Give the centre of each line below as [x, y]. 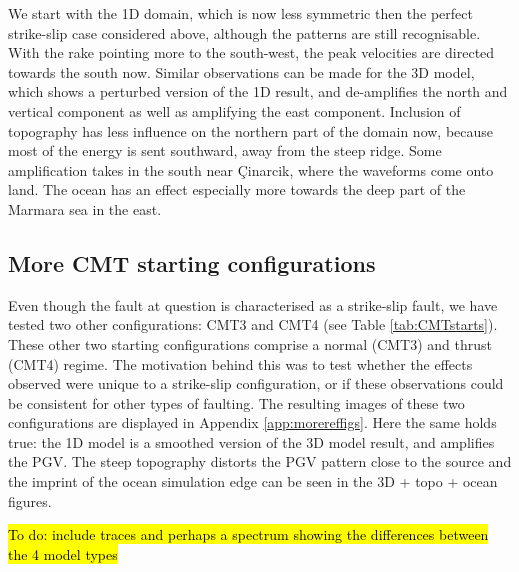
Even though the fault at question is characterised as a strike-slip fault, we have [253, 304]
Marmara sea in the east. [85, 208]
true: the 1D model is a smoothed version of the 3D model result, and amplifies [251, 441]
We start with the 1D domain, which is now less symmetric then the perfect [240, 13]
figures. [30, 500]
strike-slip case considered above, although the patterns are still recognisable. [244, 32]
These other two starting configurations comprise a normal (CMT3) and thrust [250, 343]
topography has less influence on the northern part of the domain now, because [251, 130]
